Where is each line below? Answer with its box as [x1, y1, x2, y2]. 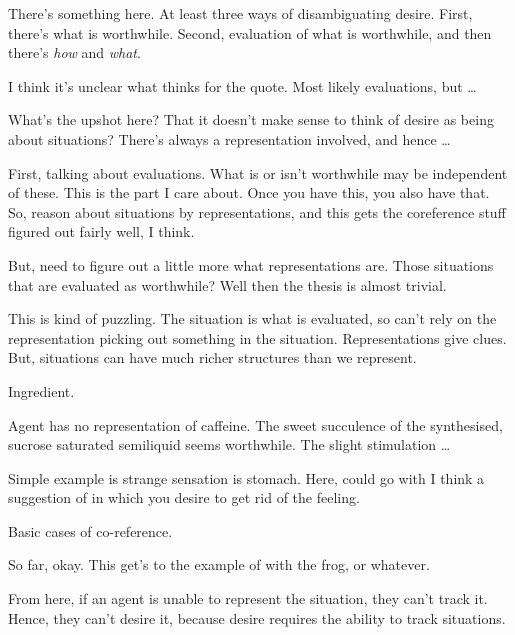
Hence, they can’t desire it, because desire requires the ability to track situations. [8, 607, 506, 628]
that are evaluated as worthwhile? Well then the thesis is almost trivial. [8, 274, 447, 295]
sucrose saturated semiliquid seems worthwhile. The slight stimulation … [8, 434, 451, 455]
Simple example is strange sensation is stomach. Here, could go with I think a [8, 467, 485, 488]
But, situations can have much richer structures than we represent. [8, 347, 417, 368]
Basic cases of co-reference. [8, 520, 173, 541]
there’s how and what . [8, 42, 141, 63]
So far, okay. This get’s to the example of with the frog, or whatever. [8, 554, 430, 575]
